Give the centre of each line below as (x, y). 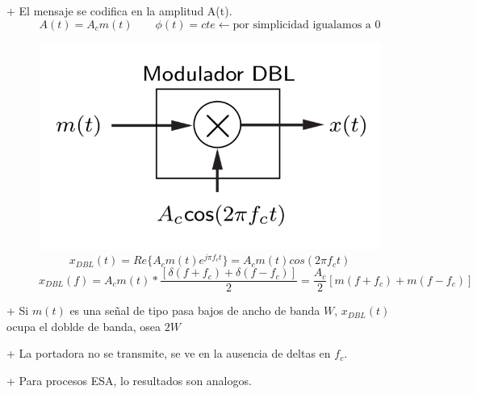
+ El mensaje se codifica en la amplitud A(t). (119, 10)
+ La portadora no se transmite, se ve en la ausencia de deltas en (169, 353)
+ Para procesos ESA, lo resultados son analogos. (129, 380)
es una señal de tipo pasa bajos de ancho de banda (195, 310)
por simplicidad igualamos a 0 (307, 25)
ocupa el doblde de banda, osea (84, 326)
